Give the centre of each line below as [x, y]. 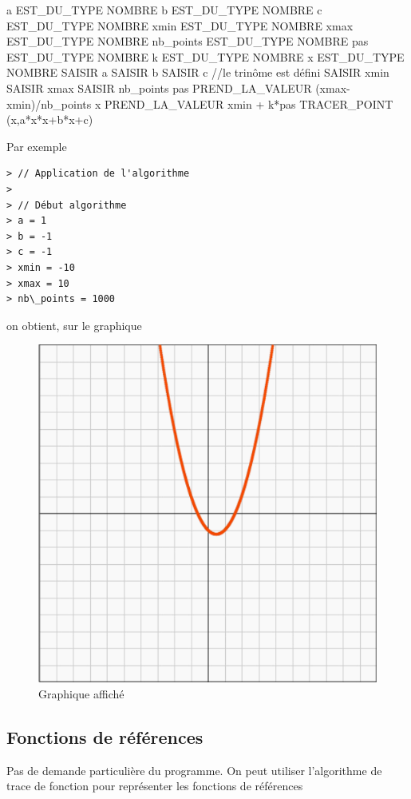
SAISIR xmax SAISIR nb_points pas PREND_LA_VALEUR [159, 87]
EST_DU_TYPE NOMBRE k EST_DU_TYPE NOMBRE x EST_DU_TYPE [205, 56]
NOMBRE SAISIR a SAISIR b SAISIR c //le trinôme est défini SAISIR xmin [198, 72]
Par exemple [37, 146]
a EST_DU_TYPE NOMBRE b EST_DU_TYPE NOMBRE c [164, 10]
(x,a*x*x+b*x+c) [50, 119]
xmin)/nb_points [49, 103]
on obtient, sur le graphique [74, 325]
